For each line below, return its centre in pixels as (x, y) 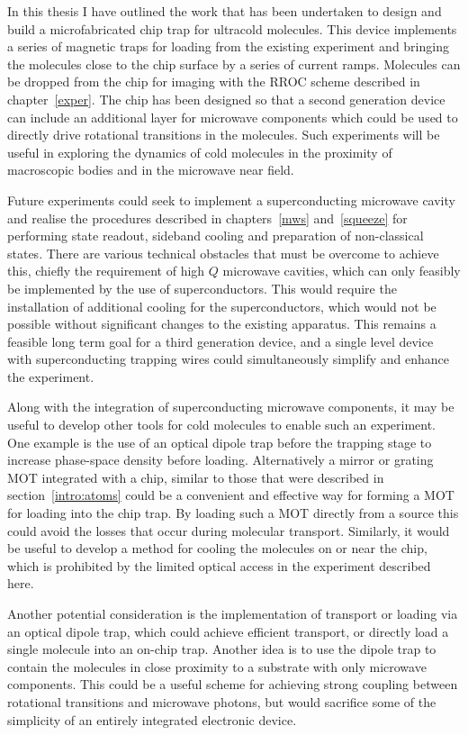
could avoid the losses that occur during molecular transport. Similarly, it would (229, 530)
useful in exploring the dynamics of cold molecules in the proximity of (200, 152)
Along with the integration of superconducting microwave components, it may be (231, 407)
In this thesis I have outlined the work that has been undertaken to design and (225, 11)
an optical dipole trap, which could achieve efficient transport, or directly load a (228, 631)
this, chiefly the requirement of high (106, 271)
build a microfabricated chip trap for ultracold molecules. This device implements (232, 28)
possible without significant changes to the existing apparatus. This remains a (222, 324)
